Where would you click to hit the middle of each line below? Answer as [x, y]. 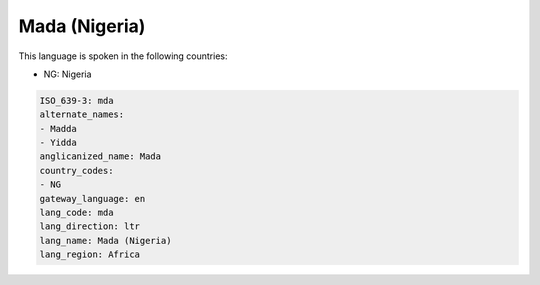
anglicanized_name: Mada [100, 156]
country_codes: [76, 170]
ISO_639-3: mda [76, 100]
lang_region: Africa [89, 254]
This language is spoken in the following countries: [123, 56]
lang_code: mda [76, 213]
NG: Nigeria [67, 74]
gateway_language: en [92, 198]
